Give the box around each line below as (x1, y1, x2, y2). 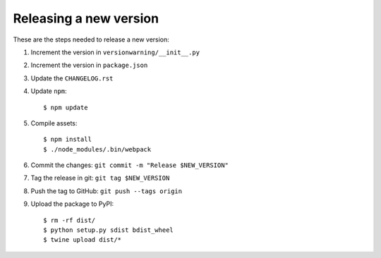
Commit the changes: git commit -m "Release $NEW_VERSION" (30, 161, 229, 169)
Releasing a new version (13, 11, 159, 26)
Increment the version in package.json (30, 61, 148, 70)
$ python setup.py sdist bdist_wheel (43, 226, 174, 234)
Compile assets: (30, 118, 78, 127)
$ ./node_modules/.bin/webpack (43, 145, 152, 153)
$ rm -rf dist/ (43, 216, 96, 224)
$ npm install (43, 135, 92, 144)
